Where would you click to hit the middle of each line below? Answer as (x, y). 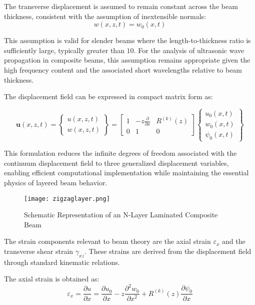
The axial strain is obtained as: (52, 279)
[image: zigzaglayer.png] (67, 199)
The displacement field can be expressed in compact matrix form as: (108, 96)
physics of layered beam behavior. (56, 182)
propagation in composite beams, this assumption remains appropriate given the (127, 60)
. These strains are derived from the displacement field (168, 251)
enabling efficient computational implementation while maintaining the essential (126, 173)
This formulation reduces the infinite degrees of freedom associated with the (120, 153)
